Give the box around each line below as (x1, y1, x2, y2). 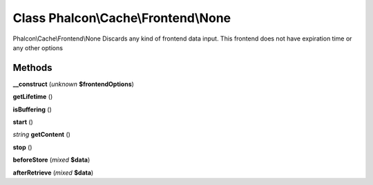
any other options (12, 43, 64, 52)
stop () (12, 143, 32, 151)
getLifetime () (12, 93, 53, 101)
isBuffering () (12, 105, 52, 113)
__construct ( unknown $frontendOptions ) (12, 80, 135, 88)
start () (12, 118, 34, 127)
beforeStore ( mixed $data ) (12, 155, 90, 164)
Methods (12, 62, 52, 74)
